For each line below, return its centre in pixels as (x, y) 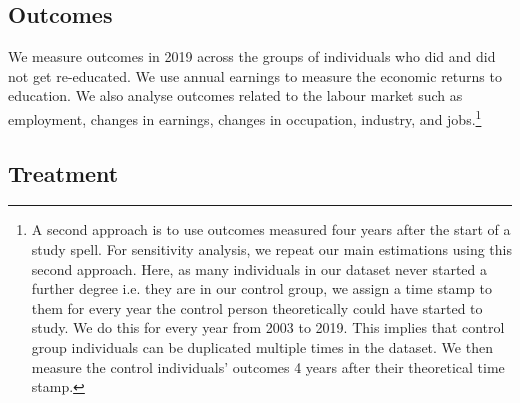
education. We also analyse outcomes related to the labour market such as (235, 95)
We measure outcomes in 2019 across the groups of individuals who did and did (252, 56)
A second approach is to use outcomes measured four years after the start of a (271, 229)
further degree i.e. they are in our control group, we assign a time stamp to (261, 288)
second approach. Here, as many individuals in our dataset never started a (259, 268)
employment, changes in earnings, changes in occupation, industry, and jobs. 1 (245, 117)
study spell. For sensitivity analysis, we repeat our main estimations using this (271, 249)
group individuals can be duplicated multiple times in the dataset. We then (262, 347)
